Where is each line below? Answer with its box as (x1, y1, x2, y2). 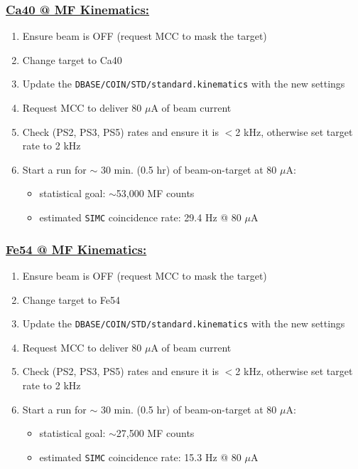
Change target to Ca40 (22, 52, 122, 67)
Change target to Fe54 (22, 292, 120, 307)
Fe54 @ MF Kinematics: (6, 240, 147, 258)
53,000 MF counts (116, 186, 195, 201)
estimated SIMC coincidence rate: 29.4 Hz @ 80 (39, 210, 242, 225)
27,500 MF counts (116, 426, 195, 441)
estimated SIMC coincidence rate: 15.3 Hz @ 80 (39, 449, 242, 464)
